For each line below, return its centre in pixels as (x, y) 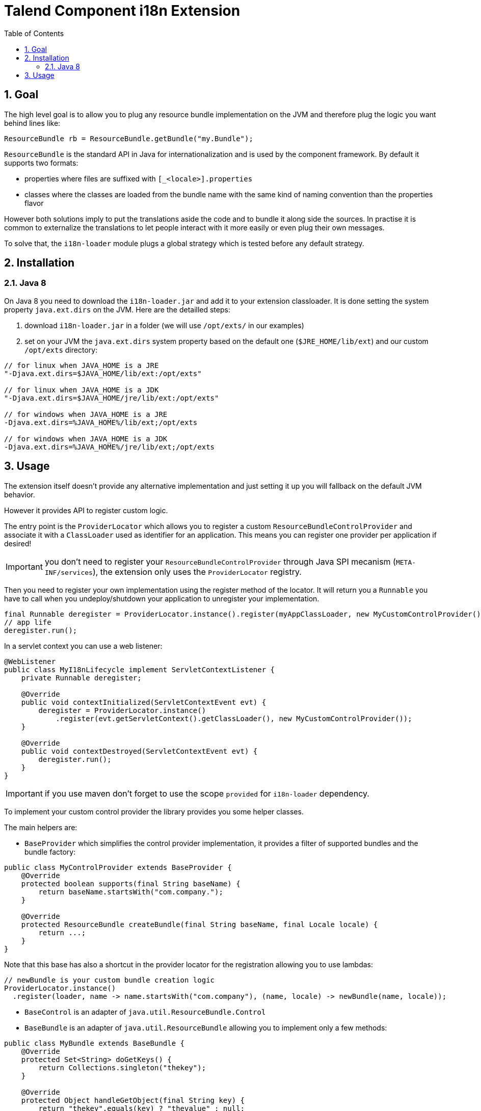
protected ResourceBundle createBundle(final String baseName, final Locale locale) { (199, 924)
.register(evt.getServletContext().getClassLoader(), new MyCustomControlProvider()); (234, 718)
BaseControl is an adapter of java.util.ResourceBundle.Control (145, 1012)
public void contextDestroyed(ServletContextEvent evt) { (139, 751)
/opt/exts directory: (61, 350)
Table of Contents (34, 33)
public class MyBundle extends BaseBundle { (95, 1043)
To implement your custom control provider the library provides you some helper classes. (154, 811)
